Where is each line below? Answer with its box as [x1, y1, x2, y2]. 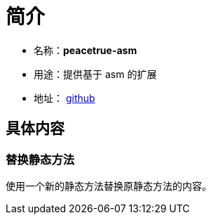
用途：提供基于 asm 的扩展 [34, 67, 157, 80]
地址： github [34, 91, 95, 104]
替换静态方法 [6, 152, 75, 167]
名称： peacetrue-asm [34, 44, 137, 56]
